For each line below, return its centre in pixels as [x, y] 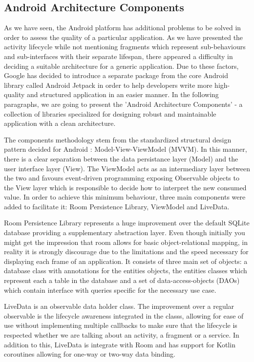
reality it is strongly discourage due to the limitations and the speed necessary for [126, 251]
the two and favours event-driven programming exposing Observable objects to [122, 178]
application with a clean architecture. [60, 123]
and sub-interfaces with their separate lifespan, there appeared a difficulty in [118, 56]
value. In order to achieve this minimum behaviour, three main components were [125, 197]
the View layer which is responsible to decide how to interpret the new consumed [125, 187]
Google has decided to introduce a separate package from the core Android [116, 75]
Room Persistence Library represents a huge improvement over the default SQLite [127, 223]
